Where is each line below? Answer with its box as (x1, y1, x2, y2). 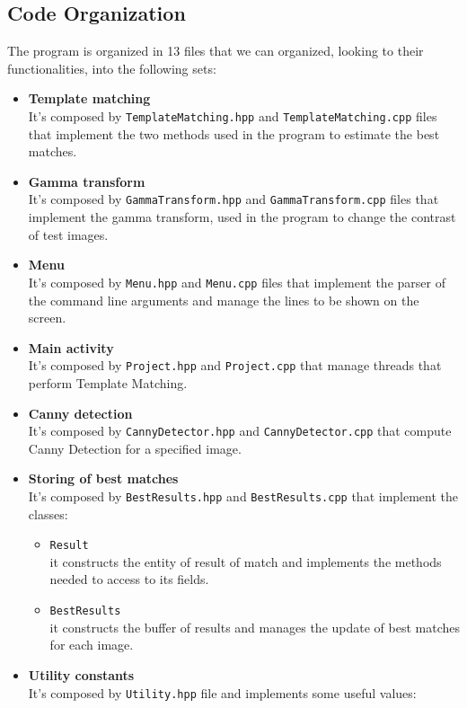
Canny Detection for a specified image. (28, 438, 242, 457)
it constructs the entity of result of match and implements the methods (49, 552, 442, 571)
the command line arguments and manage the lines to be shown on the (28, 290, 419, 309)
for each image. (49, 635, 134, 654)
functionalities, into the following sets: (7, 58, 216, 77)
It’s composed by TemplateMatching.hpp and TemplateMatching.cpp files (28, 106, 437, 125)
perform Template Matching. (28, 373, 188, 392)
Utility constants (28, 665, 135, 684)
